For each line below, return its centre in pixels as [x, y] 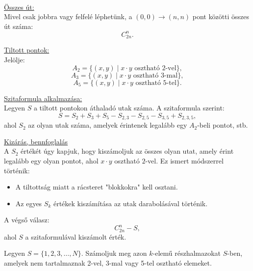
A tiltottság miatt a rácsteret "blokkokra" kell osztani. [97, 187]
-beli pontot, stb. [223, 125]
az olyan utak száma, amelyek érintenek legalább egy [108, 125]
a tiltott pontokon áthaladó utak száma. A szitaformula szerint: [129, 108]
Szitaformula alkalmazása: [43, 98]
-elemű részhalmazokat [187, 253]
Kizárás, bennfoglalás [36, 141]
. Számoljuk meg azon [114, 253]
